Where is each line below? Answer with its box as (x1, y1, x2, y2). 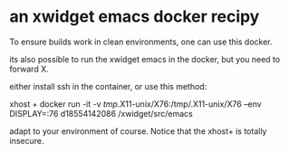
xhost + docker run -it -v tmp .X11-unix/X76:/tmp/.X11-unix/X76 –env (9, 98, 262, 110)
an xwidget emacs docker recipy (9, 6, 260, 27)
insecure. (9, 135, 44, 146)
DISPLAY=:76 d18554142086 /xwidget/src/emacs (9, 108, 193, 119)
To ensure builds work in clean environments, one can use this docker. (9, 36, 274, 47)
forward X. (9, 63, 50, 74)
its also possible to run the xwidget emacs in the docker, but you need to (9, 53, 281, 64)
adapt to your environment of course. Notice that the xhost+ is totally (9, 125, 267, 137)
